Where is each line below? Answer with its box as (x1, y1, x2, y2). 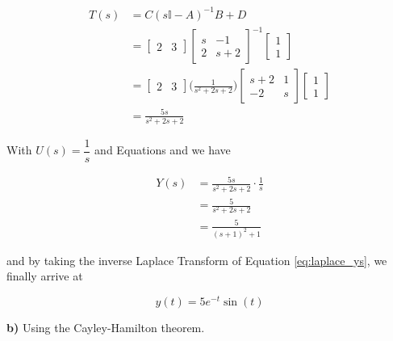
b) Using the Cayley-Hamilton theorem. (6, 318, 205, 335)
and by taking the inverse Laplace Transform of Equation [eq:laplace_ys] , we (6, 251, 387, 268)
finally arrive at (6, 267, 83, 284)
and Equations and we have (94, 141, 231, 158)
